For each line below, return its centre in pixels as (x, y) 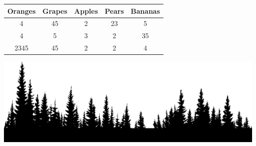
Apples (86, 11)
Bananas (145, 11)
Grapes (55, 11)
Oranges (22, 11)
